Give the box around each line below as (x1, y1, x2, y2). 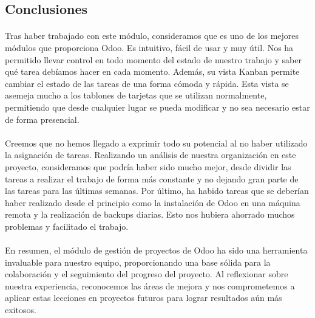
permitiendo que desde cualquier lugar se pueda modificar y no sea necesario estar (5, 100, 310, 113)
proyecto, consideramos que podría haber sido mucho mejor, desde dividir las (5, 160, 291, 173)
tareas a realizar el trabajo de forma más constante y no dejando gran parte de (5, 172, 299, 185)
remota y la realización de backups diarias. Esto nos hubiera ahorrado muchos (5, 208, 295, 221)
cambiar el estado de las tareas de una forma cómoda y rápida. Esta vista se (5, 77, 289, 89)
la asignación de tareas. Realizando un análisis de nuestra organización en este (5, 148, 296, 161)
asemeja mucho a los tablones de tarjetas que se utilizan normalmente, (5, 89, 267, 102)
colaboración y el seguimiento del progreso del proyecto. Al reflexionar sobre (5, 268, 288, 280)
